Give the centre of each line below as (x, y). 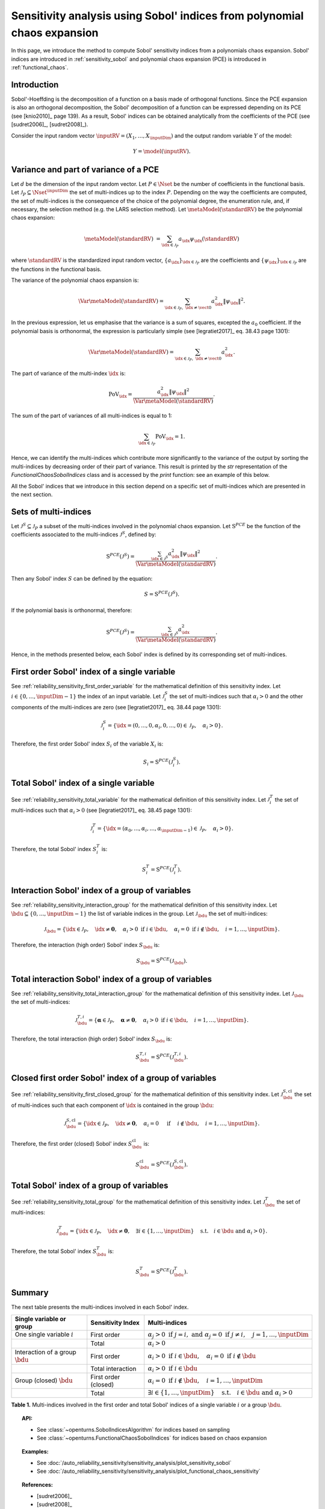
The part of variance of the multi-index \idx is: (68, 373)
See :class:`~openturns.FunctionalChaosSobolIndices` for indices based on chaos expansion (152, 1438)
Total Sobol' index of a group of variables (90, 1185)
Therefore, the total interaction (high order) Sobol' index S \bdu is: (91, 1039)
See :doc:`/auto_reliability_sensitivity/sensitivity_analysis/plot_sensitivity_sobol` (134, 1463)
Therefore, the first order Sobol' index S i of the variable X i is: (87, 745)
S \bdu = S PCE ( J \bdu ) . (162, 961)
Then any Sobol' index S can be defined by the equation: (82, 579)
